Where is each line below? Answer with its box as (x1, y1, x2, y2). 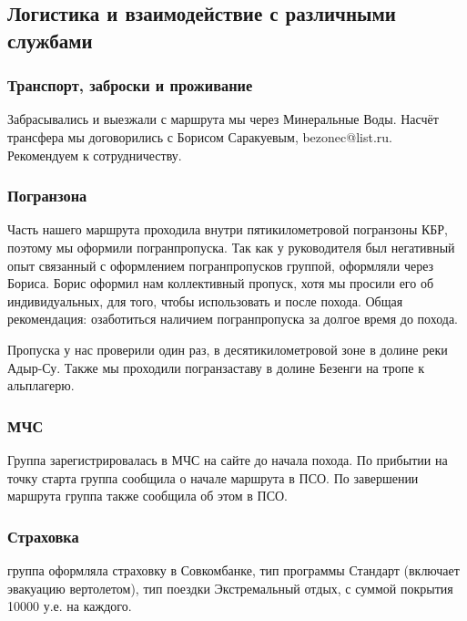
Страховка (7, 524, 79, 547)
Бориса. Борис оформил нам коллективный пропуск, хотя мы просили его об (7, 274, 434, 293)
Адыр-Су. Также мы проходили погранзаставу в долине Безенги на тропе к (7, 357, 424, 377)
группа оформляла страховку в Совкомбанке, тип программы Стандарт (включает (7, 560, 460, 579)
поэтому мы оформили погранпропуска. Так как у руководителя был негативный (7, 237, 455, 256)
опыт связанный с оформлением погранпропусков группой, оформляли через (7, 255, 434, 274)
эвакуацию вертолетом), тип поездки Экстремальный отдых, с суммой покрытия (7, 578, 453, 597)
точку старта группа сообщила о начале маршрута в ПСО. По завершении (7, 468, 419, 487)
